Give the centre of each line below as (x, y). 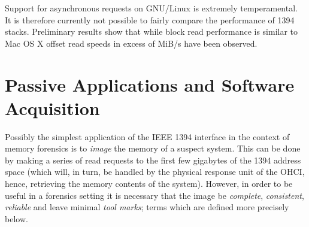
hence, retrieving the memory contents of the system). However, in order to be (149, 184)
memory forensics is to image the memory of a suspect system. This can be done (153, 148)
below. (16, 218)
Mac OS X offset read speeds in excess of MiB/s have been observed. (131, 43)
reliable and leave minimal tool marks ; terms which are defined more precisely (147, 207)
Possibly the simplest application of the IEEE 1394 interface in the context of (147, 136)
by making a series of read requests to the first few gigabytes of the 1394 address (153, 160)
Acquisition (52, 108)
